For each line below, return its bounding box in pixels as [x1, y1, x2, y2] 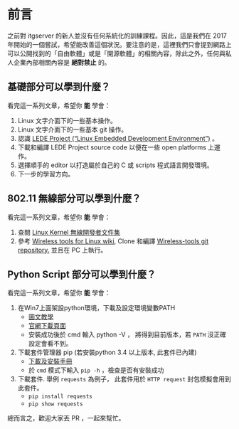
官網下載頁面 [28, 322, 66, 330]
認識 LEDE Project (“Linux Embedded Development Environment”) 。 [17, 134, 219, 142]
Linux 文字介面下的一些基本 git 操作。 [17, 125, 128, 134]
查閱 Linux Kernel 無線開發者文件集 [17, 228, 121, 236]
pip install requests [28, 393, 92, 401]
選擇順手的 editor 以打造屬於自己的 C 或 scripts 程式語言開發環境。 [17, 161, 213, 169]
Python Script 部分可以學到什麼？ [7, 268, 156, 280]
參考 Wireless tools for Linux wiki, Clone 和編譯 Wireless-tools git [17, 236, 209, 245]
